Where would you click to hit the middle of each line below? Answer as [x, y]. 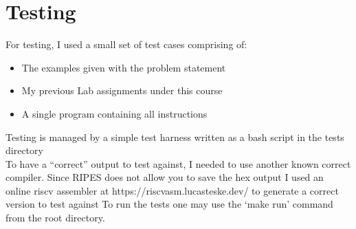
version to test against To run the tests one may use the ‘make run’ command [169, 204]
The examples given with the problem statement [124, 67]
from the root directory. [55, 218]
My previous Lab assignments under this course [122, 90]
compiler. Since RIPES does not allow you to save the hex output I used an [165, 177]
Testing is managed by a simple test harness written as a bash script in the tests [175, 137]
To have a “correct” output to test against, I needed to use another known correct [178, 163]
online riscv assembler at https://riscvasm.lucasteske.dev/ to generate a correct [172, 190]
